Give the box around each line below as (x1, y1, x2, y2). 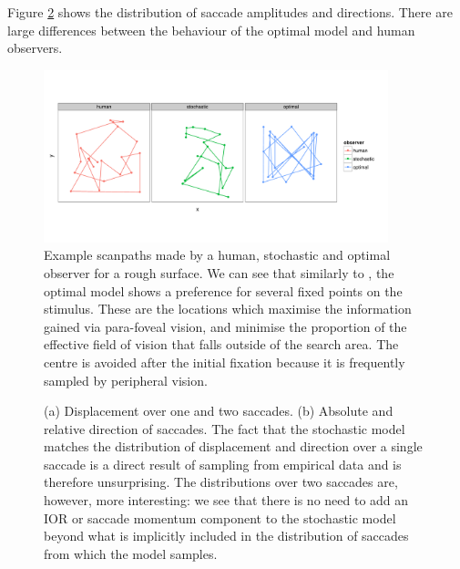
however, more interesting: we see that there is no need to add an (44, 491, 409, 510)
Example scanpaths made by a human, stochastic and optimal (44, 245, 391, 264)
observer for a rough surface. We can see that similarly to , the (44, 263, 394, 282)
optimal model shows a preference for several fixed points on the (44, 281, 403, 300)
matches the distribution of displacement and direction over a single (44, 437, 423, 456)
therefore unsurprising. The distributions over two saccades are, (44, 472, 398, 491)
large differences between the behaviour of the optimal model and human (7, 20, 415, 39)
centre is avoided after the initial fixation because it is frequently (44, 352, 405, 371)
